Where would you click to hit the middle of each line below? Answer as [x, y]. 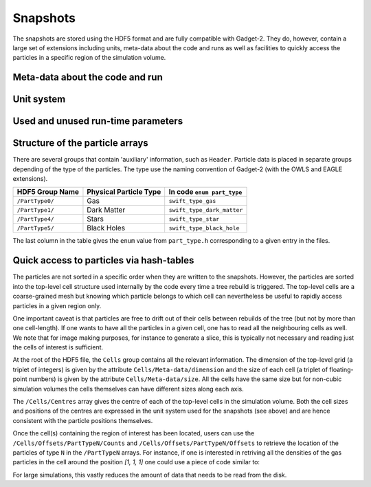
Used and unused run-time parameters [98, 121]
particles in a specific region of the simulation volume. [89, 58]
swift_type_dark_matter [206, 210]
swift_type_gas [192, 201]
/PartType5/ [35, 228]
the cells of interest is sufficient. [58, 347]
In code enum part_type [205, 192]
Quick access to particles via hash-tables [103, 260]
